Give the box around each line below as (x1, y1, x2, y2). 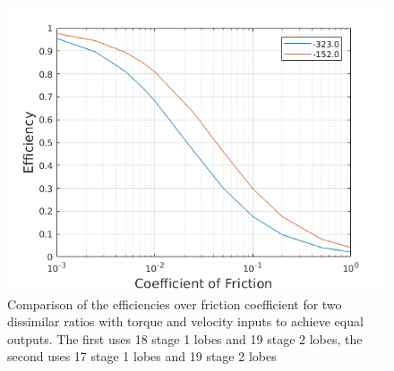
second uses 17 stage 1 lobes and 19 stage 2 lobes (7, 347, 277, 366)
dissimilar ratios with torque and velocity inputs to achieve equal (7, 312, 364, 331)
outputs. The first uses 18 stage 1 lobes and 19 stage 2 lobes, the (7, 329, 363, 348)
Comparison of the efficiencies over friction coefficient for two (7, 294, 342, 313)
